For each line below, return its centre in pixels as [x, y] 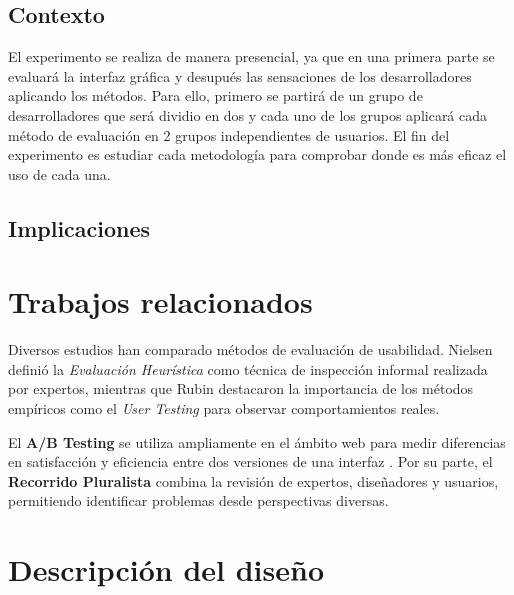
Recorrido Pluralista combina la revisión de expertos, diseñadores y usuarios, [253, 480]
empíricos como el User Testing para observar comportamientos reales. [224, 408]
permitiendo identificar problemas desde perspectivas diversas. [198, 500]
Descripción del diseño [166, 569]
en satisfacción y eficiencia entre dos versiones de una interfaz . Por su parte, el [250, 461]
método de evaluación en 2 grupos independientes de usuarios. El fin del [229, 134]
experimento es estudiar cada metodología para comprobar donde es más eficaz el [257, 154]
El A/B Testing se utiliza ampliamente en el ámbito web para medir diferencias [257, 441]
